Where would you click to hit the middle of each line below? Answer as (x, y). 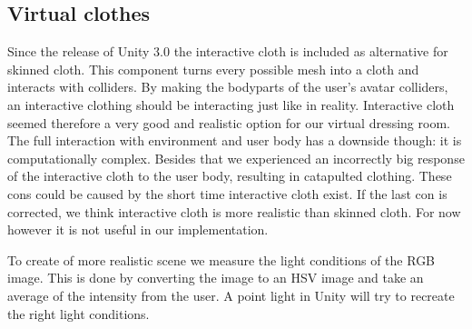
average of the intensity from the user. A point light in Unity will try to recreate (231, 295)
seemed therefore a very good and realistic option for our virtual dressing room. (229, 122)
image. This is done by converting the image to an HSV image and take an (216, 278)
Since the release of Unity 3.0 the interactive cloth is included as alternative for (228, 51)
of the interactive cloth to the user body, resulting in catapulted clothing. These (230, 176)
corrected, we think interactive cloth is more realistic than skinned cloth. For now (234, 211)
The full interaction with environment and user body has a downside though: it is (235, 140)
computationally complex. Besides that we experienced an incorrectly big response (236, 158)
